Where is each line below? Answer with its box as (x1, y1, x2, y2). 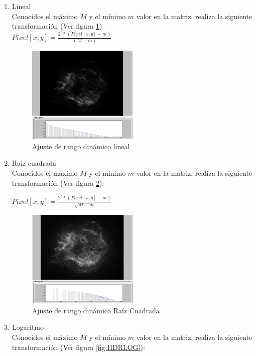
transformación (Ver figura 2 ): (12, 177, 104, 188)
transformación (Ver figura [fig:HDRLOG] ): (12, 341, 145, 352)
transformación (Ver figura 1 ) (12, 21, 102, 31)
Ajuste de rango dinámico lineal (32, 141, 130, 151)
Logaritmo (12, 322, 44, 332)
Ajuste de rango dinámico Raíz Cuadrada (32, 305, 160, 315)
